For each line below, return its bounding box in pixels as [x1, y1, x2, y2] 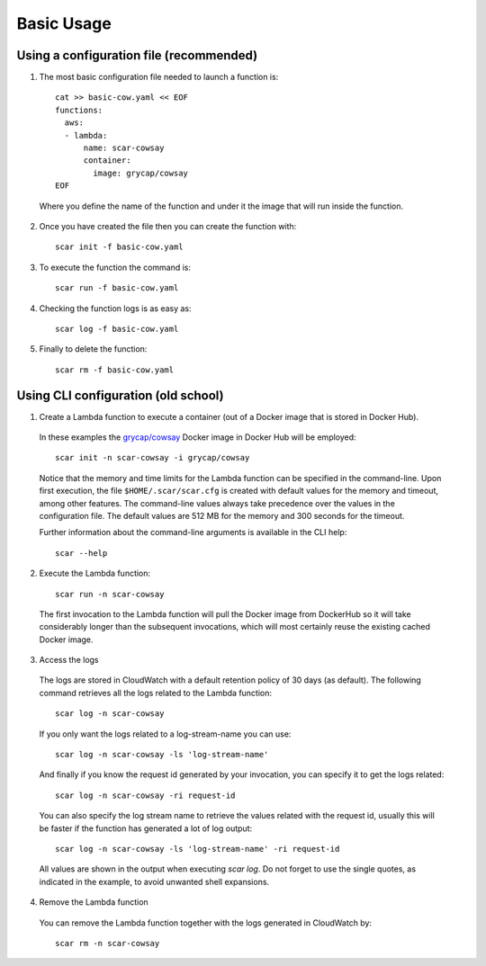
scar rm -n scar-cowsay [55, 938, 160, 948]
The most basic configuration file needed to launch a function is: [39, 72, 279, 83]
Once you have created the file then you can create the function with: [39, 220, 297, 231]
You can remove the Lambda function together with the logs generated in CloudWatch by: [39, 917, 373, 928]
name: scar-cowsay [83, 143, 165, 153]
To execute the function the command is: [39, 262, 192, 273]
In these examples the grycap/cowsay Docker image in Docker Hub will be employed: [39, 432, 356, 443]
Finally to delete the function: [39, 344, 148, 354]
